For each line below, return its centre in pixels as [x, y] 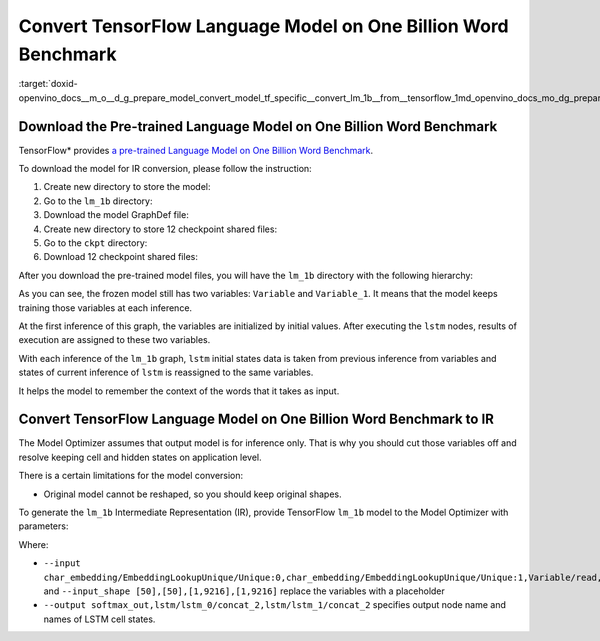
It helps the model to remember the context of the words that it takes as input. [179, 391]
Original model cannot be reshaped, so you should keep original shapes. [192, 494]
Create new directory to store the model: [127, 187]
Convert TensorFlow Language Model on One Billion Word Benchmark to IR [256, 419]
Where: [33, 544]
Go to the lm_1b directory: [98, 201]
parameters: [43, 526]
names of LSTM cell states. [99, 619]
